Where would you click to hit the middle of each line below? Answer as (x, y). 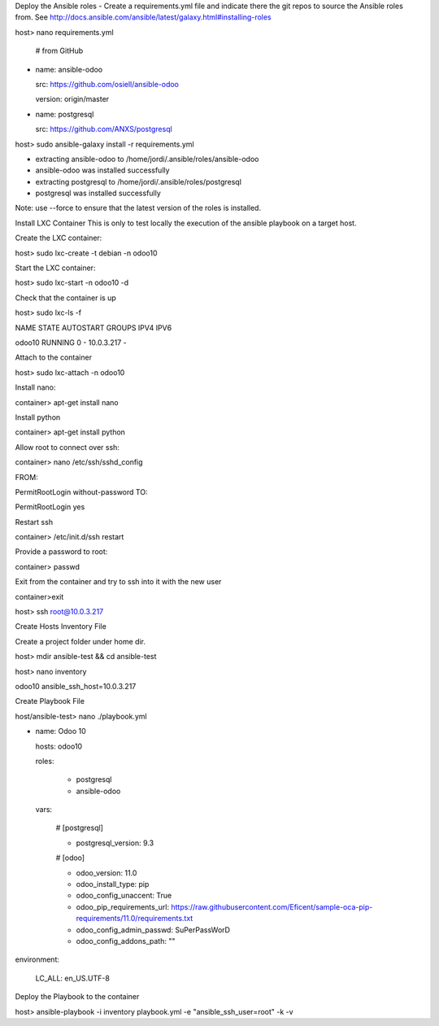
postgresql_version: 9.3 (115, 843)
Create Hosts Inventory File (61, 627)
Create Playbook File (50, 701)
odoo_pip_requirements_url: (123, 906)
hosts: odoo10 (59, 746)
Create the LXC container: (59, 238)
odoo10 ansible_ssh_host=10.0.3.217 (76, 686)
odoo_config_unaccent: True (124, 896)
